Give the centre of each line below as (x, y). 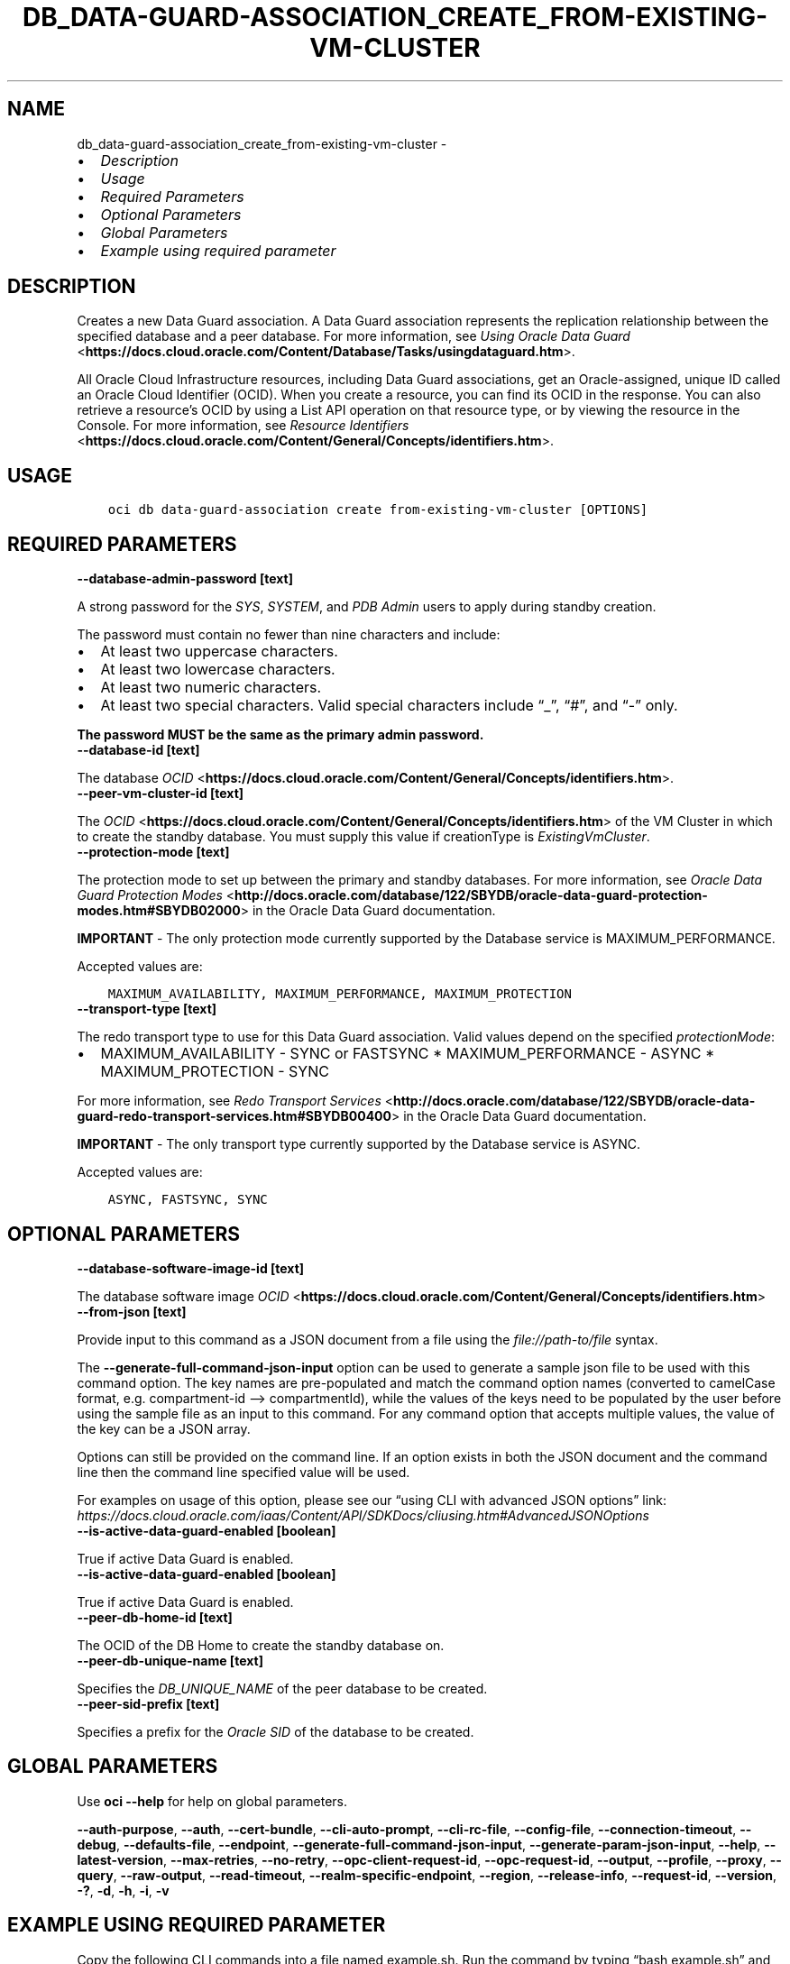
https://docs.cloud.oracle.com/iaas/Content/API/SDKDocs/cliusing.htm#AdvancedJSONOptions (363, 1515)
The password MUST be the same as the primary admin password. (280, 735)
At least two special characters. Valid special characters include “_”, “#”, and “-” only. (389, 706)
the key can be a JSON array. (164, 1428)
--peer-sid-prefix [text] (148, 1703)
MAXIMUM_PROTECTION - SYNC (215, 1072)
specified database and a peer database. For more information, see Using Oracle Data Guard (354, 336)
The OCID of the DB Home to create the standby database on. (261, 1645)
